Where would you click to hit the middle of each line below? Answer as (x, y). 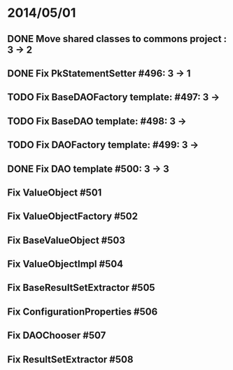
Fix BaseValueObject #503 (66, 240)
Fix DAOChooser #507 (57, 335)
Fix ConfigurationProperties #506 (83, 311)
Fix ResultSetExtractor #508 (70, 359)
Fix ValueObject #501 (55, 192)
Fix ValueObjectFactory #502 (73, 216)
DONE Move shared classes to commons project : (117, 39)
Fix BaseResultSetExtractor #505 (81, 288)
